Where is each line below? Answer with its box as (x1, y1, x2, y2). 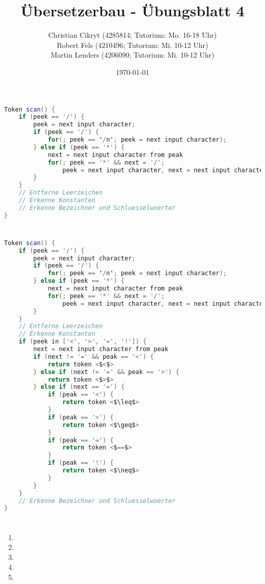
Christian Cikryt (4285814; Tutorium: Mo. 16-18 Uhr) (48, 30, 217, 40)
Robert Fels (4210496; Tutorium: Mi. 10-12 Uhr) (57, 39, 208, 50)
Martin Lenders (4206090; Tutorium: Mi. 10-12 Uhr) (50, 49, 215, 60)
